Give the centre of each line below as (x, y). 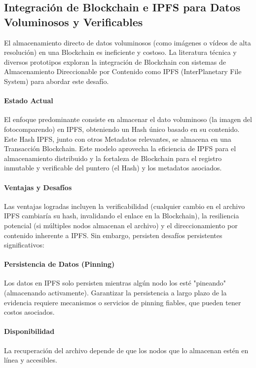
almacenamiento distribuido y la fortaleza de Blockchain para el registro (113, 158)
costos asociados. (29, 312)
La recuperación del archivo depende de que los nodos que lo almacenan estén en (126, 350)
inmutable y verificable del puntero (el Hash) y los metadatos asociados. (113, 168)
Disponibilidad (29, 331)
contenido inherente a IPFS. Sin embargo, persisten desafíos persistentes (113, 235)
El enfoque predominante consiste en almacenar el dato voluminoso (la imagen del (128, 119)
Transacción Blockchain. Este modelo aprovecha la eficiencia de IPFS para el (120, 148)
